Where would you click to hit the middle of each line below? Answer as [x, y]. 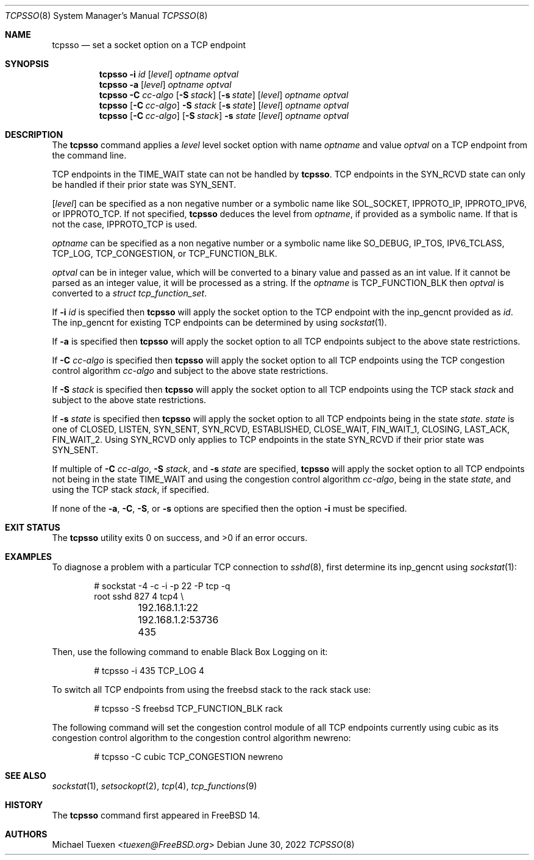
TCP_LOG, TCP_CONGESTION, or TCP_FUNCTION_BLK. [165, 253]
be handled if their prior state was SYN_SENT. [144, 185]
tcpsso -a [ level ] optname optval [165, 84]
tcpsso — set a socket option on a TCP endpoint [149, 45]
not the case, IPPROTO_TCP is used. [125, 224]
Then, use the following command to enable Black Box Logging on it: [190, 652]
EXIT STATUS [33, 527]
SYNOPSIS [27, 64]
